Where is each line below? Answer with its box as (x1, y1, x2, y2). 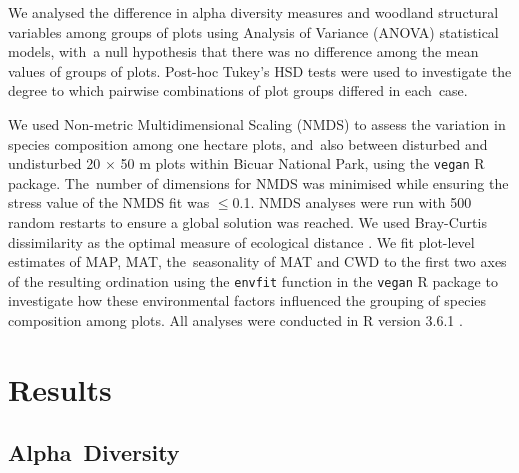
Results (8, 368, 112, 409)
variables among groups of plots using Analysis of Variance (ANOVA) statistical (8, 21, 499, 42)
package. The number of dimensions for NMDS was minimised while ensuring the (8, 172, 509, 193)
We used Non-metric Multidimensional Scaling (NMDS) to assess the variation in (8, 113, 506, 134)
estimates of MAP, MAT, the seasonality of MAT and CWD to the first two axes (8, 251, 507, 272)
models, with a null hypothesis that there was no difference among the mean (8, 41, 479, 62)
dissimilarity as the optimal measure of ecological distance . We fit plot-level (8, 231, 475, 252)
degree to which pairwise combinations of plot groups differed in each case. (8, 80, 468, 101)
